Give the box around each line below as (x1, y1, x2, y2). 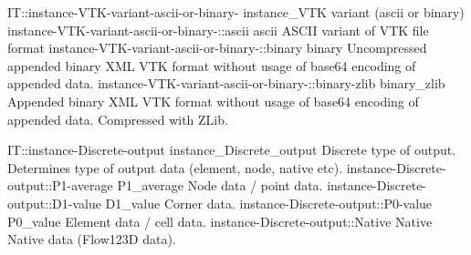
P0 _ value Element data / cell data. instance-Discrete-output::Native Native (7, 211, 433, 230)
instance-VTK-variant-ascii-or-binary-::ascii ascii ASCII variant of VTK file (7, 20, 429, 39)
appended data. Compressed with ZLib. (7, 109, 228, 128)
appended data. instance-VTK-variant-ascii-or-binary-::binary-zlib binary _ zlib (7, 74, 445, 93)
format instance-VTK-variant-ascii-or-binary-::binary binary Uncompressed (7, 38, 427, 57)
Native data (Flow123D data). (7, 229, 176, 249)
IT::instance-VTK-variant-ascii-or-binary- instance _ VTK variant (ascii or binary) (7, 3, 465, 21)
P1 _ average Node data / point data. (117, 176, 323, 195)
